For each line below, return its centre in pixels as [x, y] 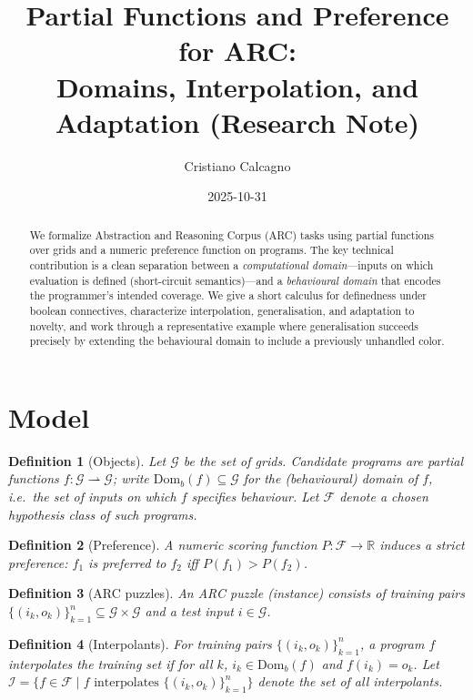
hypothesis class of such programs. [103, 514]
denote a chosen [384, 497]
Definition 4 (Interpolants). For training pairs [140, 643]
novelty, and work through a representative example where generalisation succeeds [224, 325]
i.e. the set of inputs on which [92, 497]
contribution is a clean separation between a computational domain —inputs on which [231, 264]
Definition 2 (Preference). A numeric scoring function [163, 545]
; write [131, 478]
